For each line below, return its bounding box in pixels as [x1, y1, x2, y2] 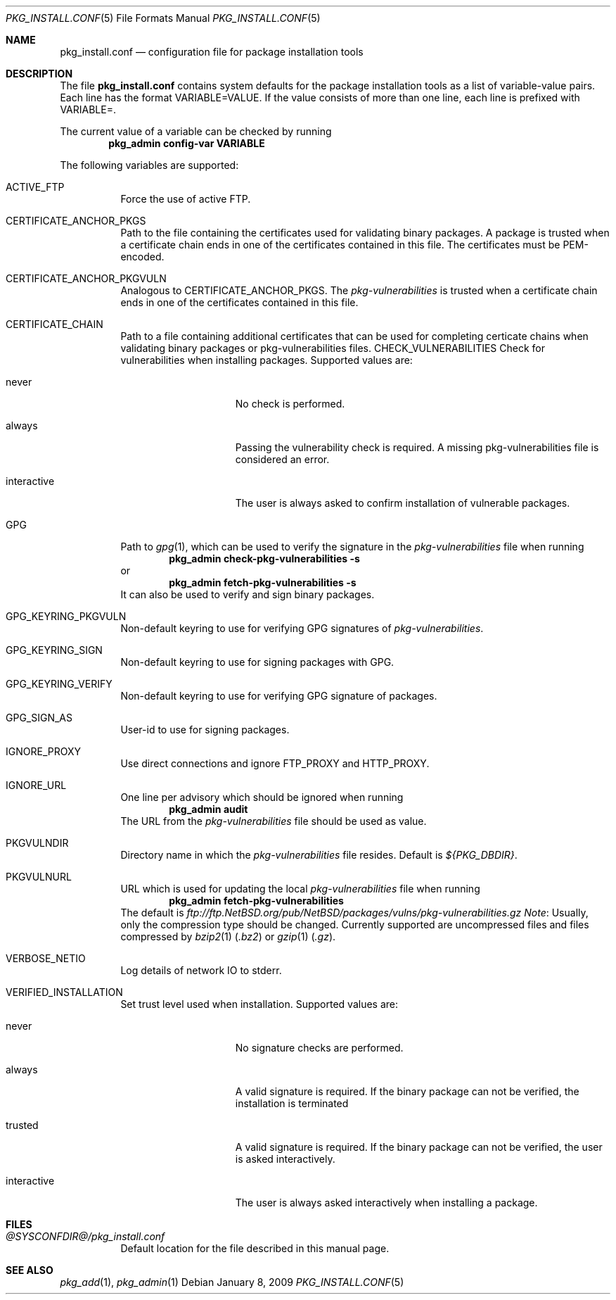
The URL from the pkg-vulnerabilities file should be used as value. [120, 815, 427, 827]
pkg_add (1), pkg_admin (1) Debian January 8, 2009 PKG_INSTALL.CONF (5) [60, 1276, 404, 1288]
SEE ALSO [6, 1264, 53, 1276]
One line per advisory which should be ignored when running [120, 791, 404, 803]
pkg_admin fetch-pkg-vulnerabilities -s [169, 576, 357, 588]
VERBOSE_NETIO [6, 952, 86, 964]
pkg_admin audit [169, 803, 248, 815]
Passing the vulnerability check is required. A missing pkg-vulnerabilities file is [235, 441, 599, 453]
